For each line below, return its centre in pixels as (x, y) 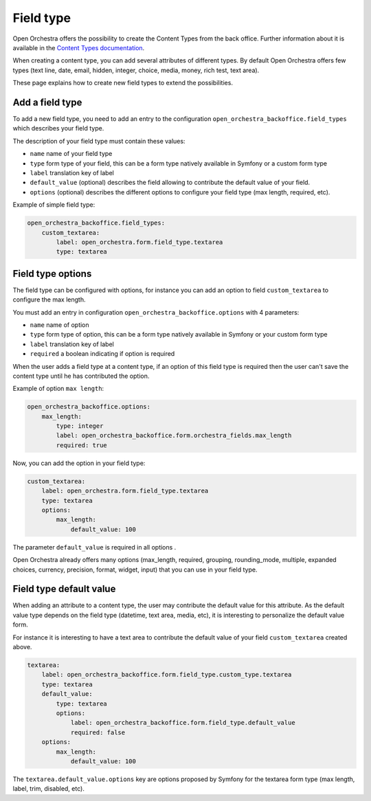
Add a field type (47, 102)
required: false (98, 732)
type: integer (80, 426)
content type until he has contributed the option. (81, 376)
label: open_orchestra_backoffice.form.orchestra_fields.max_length (174, 436)
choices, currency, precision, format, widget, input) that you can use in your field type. (135, 569)
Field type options (52, 274)
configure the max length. (49, 300)
